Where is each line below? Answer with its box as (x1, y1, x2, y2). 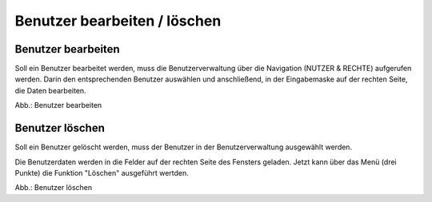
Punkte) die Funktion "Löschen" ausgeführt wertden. (14, 168, 190, 177)
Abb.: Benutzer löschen (14, 183, 93, 192)
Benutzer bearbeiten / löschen (14, 12, 222, 30)
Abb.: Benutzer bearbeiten (14, 101, 102, 110)
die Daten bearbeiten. (14, 85, 87, 95)
